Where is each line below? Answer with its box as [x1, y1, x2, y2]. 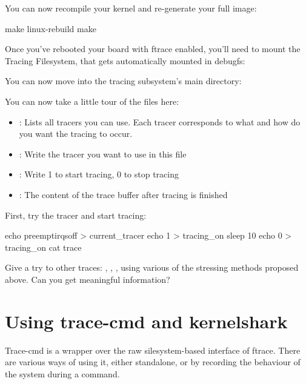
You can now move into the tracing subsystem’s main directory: [5, 74, 242, 87]
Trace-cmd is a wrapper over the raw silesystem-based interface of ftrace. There [5, 343, 301, 356]
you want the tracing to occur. [19, 127, 133, 140]
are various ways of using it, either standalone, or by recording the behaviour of [5, 356, 301, 368]
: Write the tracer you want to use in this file [19, 147, 187, 160]
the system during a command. [5, 367, 120, 380]
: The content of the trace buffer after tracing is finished [19, 188, 228, 200]
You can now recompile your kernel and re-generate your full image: [5, 2, 257, 14]
